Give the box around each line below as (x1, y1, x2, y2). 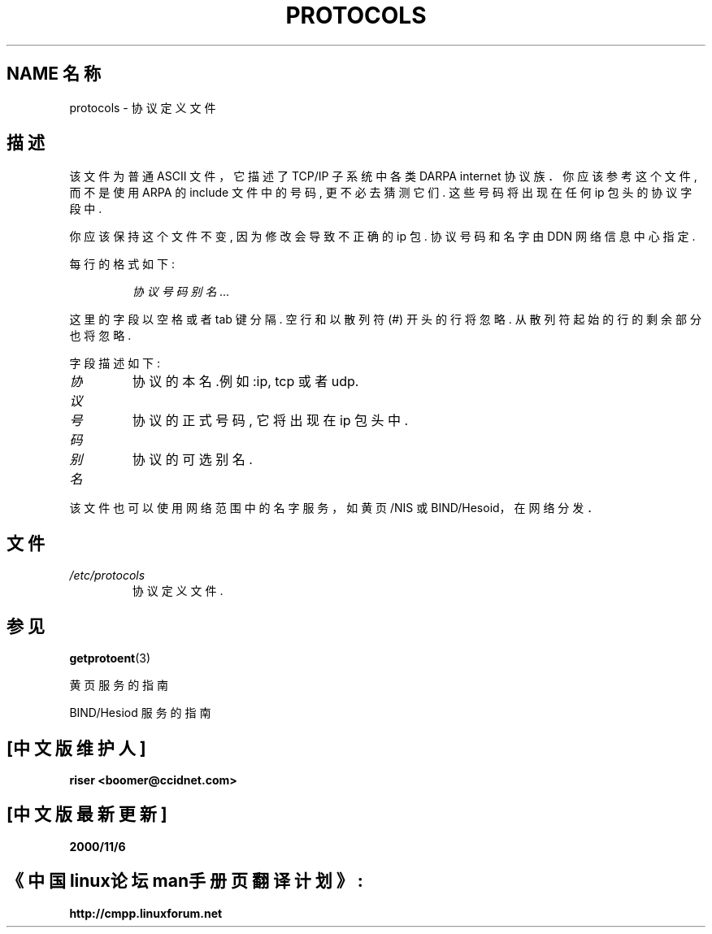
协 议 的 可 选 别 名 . (132, 451, 253, 468)
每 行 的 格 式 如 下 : (69, 257, 175, 272)
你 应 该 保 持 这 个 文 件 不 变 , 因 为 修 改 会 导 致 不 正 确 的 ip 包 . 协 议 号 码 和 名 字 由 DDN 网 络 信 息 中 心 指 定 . (69, 229, 696, 244)
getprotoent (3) (69, 651, 151, 666)
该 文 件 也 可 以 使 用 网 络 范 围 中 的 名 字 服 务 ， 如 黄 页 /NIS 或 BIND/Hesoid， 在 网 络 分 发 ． (69, 501, 599, 515)
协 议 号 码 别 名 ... (132, 285, 230, 299)
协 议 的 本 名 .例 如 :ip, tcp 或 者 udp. (132, 373, 359, 390)
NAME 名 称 (7, 63, 101, 85)
